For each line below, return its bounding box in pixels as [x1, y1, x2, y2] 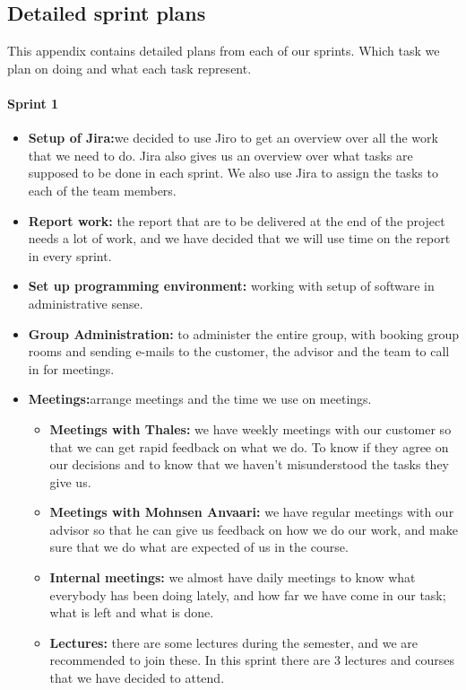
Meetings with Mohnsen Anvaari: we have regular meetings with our [49, 502, 454, 521]
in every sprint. [28, 246, 112, 265]
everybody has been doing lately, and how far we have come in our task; [49, 585, 446, 604]
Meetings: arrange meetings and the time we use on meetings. [28, 389, 372, 408]
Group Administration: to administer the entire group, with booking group [28, 324, 459, 343]
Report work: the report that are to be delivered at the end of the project [28, 211, 445, 230]
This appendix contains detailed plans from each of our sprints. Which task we [7, 41, 440, 60]
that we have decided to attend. [49, 668, 225, 687]
